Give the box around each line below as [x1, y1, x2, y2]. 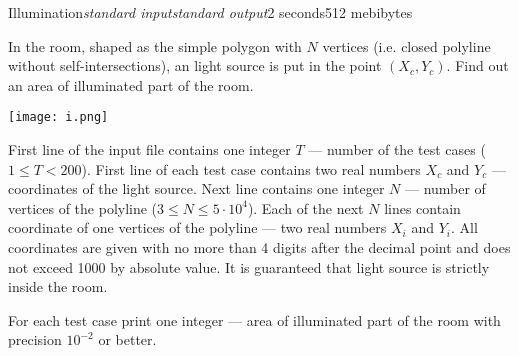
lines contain [384, 197, 461, 218]
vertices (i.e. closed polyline [322, 35, 491, 56]
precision [8, 329, 62, 350]
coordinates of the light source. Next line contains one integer [8, 178, 385, 199]
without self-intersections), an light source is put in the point [8, 55, 382, 76]
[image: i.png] [8, 110, 109, 125]
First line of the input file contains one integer [8, 139, 291, 160]
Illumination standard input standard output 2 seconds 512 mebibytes [8, 2, 413, 22]
